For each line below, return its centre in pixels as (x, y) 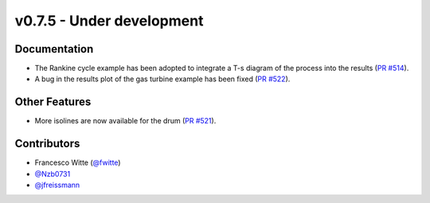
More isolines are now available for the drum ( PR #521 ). (125, 121)
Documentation (54, 49)
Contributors (47, 144)
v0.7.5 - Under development (109, 21)
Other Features (53, 102)
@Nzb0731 (53, 174)
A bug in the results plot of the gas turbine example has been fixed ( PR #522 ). (162, 79)
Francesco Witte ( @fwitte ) (78, 162)
